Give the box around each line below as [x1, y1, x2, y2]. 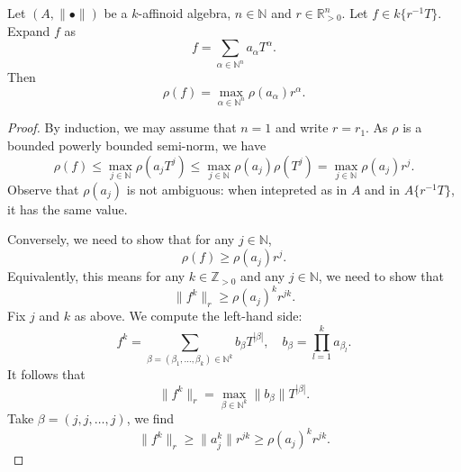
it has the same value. [7, 199, 128, 218]
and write [276, 118, 329, 137]
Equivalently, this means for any [7, 267, 185, 286]
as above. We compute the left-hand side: [74, 306, 303, 325]
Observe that [7, 179, 79, 198]
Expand [7, 21, 50, 40]
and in [365, 179, 400, 198]
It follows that [7, 365, 86, 384]
